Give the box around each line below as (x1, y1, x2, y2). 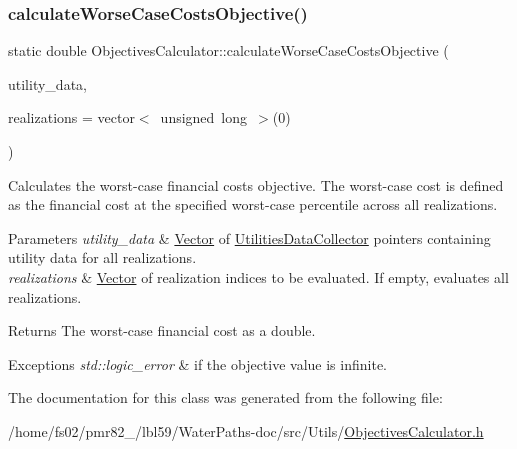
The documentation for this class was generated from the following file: (8, 387, 443, 408)
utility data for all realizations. (8, 247, 197, 268)
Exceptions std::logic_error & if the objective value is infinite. (8, 353, 387, 374)
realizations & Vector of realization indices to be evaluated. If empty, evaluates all (8, 266, 509, 287)
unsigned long (160, 107, 248, 128)
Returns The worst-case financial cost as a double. (8, 320, 316, 341)
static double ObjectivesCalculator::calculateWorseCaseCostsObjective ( (8, 40, 449, 61)
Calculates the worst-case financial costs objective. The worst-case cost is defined (8, 174, 504, 195)
